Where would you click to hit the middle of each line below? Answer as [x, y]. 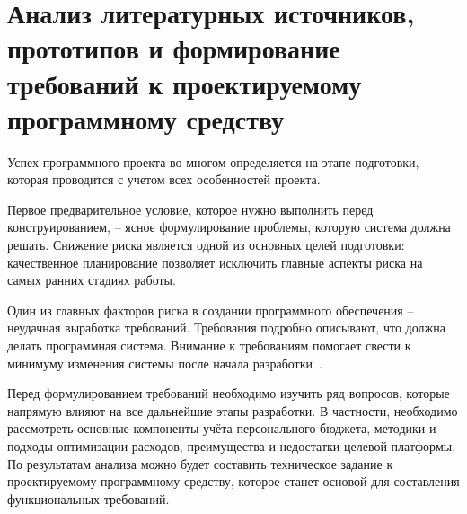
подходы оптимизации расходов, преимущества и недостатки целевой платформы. [232, 446]
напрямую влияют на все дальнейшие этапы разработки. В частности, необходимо [233, 410]
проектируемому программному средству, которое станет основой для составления [233, 481]
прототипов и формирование [174, 48]
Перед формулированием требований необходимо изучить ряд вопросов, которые [229, 393]
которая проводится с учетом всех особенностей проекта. [164, 179]
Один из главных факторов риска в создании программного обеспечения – [211, 310]
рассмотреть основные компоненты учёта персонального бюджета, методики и [222, 428]
